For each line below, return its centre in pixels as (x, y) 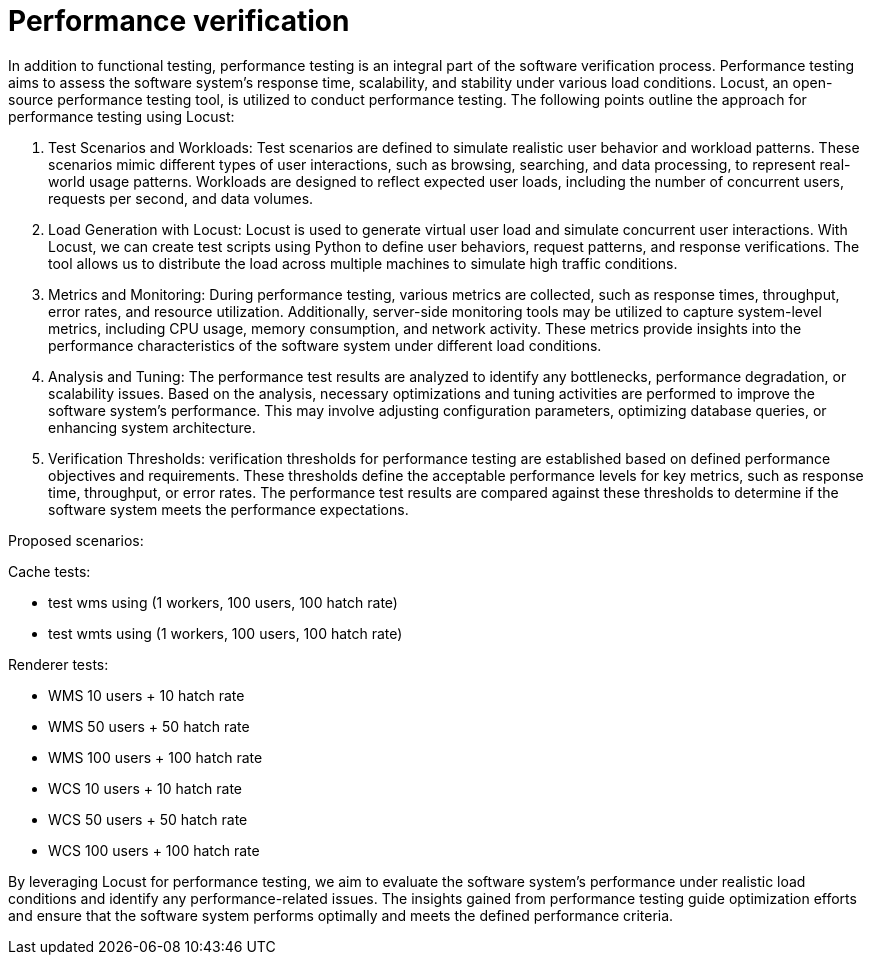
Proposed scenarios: (76, 540)
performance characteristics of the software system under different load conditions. (325, 345)
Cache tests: (49, 571)
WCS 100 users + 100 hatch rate (154, 850)
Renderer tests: (58, 664)
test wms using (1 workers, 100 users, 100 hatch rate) (223, 602)
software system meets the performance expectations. (228, 509)
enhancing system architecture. (152, 427)
